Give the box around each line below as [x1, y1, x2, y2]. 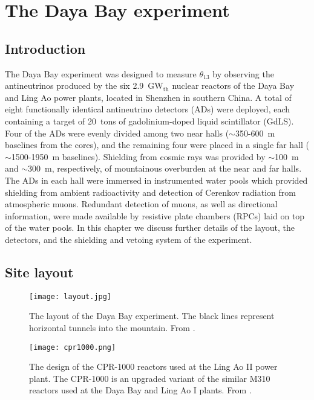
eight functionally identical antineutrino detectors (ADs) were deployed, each [5, 103, 290, 115]
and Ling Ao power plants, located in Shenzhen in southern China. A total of [5, 91, 292, 103]
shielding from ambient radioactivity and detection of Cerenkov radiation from [5, 185, 296, 198]
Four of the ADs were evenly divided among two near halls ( [5, 126, 229, 139]
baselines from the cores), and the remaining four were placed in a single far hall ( [5, 138, 309, 151]
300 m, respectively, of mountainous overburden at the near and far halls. [28, 162, 302, 175]
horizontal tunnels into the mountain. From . [29, 321, 195, 334]
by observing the [212, 67, 274, 80]
